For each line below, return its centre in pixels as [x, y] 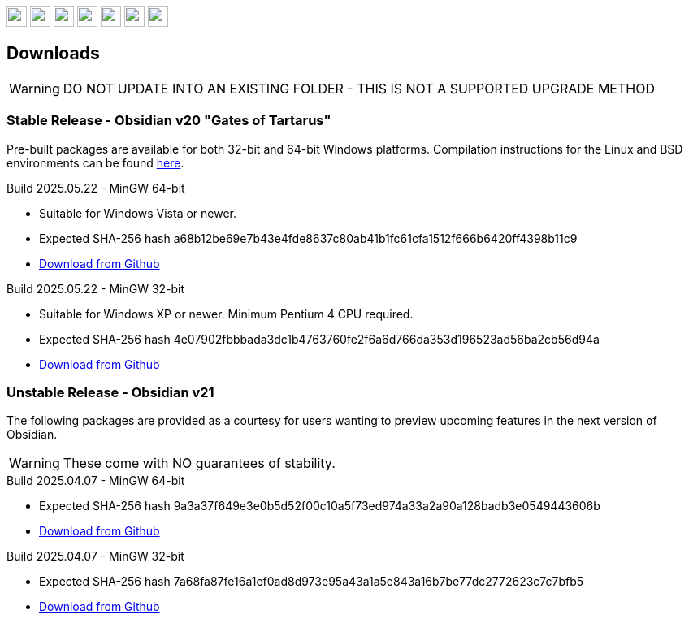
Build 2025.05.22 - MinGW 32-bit [96, 288]
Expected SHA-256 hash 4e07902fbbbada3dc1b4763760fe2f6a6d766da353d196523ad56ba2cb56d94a [319, 339]
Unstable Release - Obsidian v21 [110, 392]
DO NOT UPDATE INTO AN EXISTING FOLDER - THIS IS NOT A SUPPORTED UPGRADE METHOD [359, 88]
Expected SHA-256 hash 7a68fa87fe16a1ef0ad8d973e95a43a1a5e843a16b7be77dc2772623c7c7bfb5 [312, 582]
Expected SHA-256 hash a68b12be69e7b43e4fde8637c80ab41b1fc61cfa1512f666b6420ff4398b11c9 [308, 238]
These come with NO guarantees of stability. [199, 463]
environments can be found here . [95, 162]
